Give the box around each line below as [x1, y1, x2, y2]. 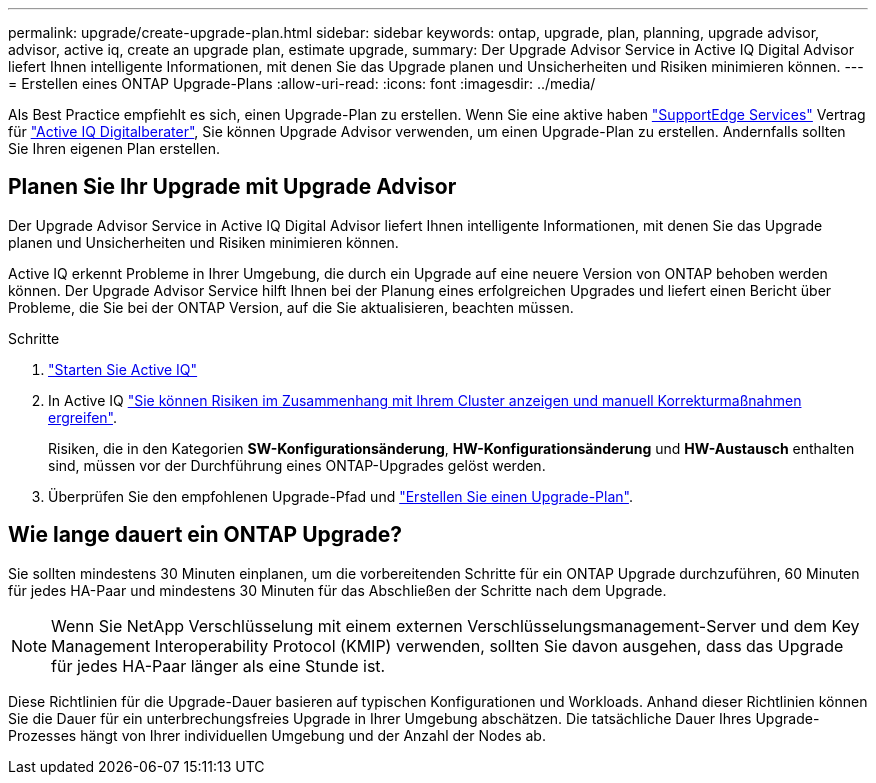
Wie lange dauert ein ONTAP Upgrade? [8, 522, 402, 548]
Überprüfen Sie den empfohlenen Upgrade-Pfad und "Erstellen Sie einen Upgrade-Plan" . [48, 487, 633, 505]
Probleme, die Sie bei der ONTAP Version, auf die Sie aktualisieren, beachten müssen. [8, 298, 574, 316]
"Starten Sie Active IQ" [48, 360, 198, 378]
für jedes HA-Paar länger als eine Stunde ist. [51, 655, 386, 676]
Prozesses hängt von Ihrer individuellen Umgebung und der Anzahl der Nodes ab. [8, 726, 546, 744]
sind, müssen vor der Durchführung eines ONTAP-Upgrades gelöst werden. [48, 456, 546, 474]
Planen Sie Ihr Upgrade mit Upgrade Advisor [8, 174, 457, 200]
